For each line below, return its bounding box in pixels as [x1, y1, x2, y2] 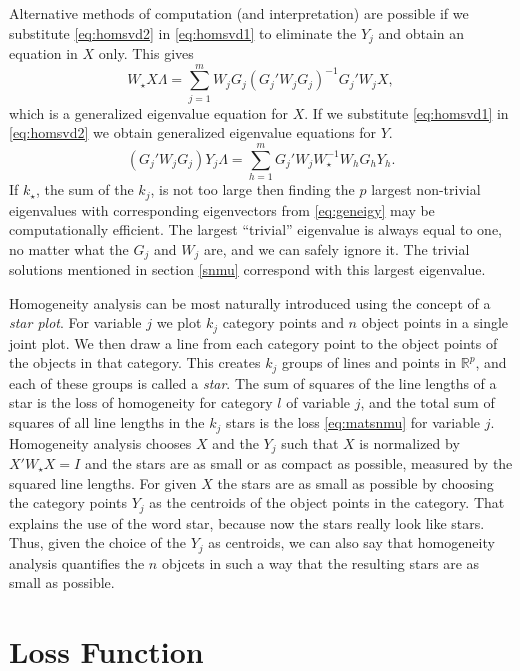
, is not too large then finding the [150, 179, 355, 200]
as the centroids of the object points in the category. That [149, 492, 505, 513]
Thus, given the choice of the [9, 532, 187, 553]
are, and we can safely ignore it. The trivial [203, 238, 470, 259]
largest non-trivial [371, 179, 481, 200]
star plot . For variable [9, 312, 142, 333]
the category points [9, 492, 127, 513]
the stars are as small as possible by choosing [217, 472, 494, 493]
